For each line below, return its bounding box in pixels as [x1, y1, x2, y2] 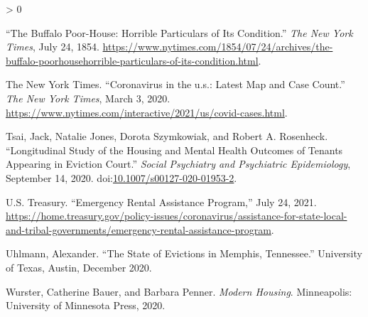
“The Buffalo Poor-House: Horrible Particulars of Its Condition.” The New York [6, 25, 353, 40]
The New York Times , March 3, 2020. [6, 90, 171, 105]
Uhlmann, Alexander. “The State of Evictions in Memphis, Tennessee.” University [6, 246, 362, 261]
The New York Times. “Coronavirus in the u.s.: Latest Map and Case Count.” [6, 77, 345, 92]
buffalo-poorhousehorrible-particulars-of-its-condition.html [6, 53, 259, 68]
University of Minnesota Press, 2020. [6, 298, 166, 313]
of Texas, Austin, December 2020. [6, 259, 152, 274]
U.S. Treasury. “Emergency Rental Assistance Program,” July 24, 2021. [6, 194, 317, 209]
